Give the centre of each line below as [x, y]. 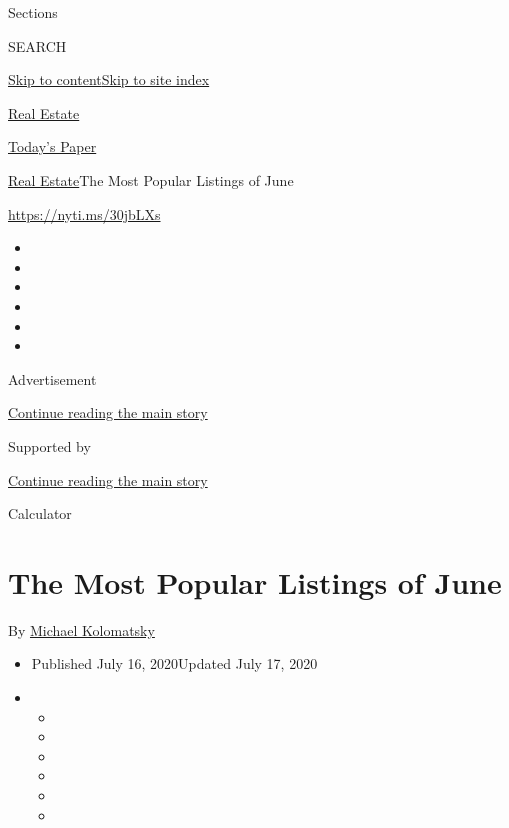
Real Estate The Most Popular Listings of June [151, 179]
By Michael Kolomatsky [81, 629]
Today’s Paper [52, 146]
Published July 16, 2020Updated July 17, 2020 [174, 663]
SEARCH [37, 45]
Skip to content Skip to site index [109, 79]
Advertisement [52, 378]
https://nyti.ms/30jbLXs [84, 213]
